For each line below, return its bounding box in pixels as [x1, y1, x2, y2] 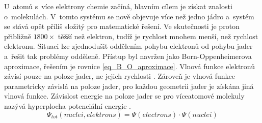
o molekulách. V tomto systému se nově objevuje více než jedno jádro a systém [4, 11, 254, 21]
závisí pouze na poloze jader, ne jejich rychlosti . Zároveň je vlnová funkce [4, 71, 235, 81]
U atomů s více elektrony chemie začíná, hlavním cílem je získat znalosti [4, 1, 232, 11]
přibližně [4, 30, 31, 41]
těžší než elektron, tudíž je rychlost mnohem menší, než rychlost [58, 30, 258, 41]
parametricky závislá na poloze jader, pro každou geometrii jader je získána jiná [4, 80, 254, 91]
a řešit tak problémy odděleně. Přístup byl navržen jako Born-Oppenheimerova [4, 50, 252, 61]
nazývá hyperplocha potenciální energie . [4, 100, 132, 111]
